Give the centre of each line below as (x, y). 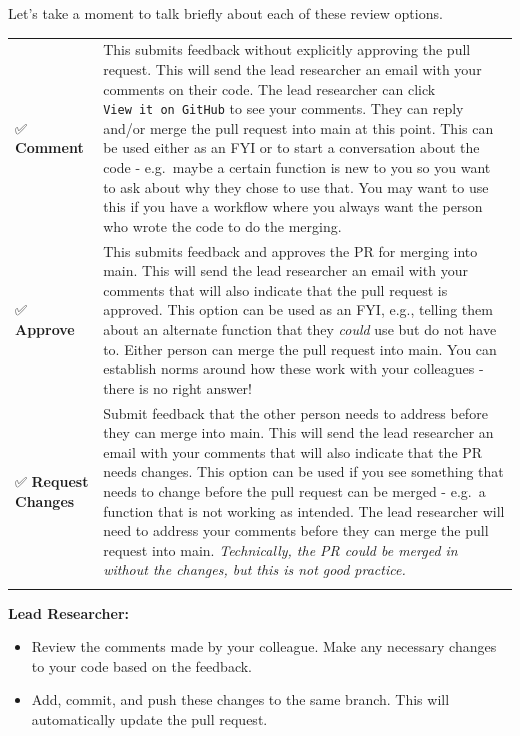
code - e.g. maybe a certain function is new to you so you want (297, 166)
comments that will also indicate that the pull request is (275, 289)
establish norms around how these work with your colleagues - (293, 368)
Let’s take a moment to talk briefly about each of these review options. (225, 13)
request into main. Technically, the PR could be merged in (280, 549)
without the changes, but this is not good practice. (254, 569)
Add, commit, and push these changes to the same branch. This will (240, 699)
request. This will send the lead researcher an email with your (292, 68)
